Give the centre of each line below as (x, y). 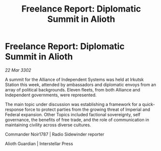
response (15, 109)
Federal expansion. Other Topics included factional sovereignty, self (73, 114)
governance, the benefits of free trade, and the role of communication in (77, 120)
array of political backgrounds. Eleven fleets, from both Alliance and (73, 90)
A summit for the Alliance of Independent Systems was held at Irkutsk (74, 79)
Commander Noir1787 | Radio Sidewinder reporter (55, 134)
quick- (148, 104)
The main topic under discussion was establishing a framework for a (73, 104)
